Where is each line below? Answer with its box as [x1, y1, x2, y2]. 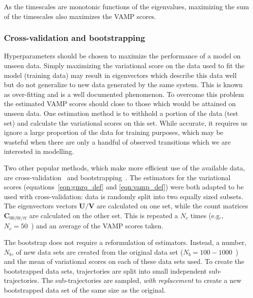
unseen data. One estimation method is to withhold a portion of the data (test [4, 108, 238, 118]
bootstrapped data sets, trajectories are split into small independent [4, 265, 207, 276]
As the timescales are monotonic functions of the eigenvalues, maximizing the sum [4, 1, 249, 11]
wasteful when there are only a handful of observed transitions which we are [4, 136, 231, 147]
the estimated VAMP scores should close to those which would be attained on [4, 98, 236, 109]
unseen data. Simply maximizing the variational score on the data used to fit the [4, 60, 245, 70]
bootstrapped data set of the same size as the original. [4, 284, 166, 295]
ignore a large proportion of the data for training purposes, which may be [4, 127, 223, 137]
